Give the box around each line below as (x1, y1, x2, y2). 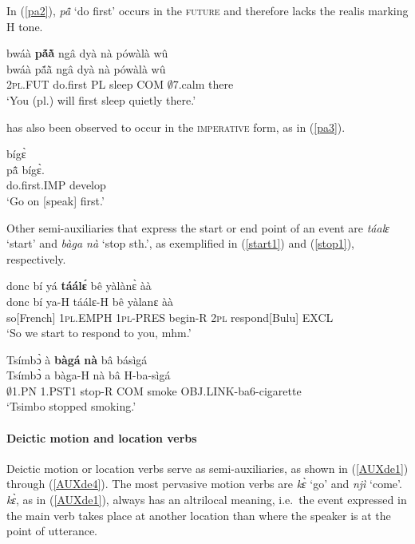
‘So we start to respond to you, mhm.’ (6, 324, 192, 341)
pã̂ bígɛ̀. (6, 161, 45, 177)
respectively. (6, 250, 66, 267)
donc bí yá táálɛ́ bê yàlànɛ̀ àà (6, 277, 152, 294)
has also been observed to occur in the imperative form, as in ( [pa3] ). (6, 118, 346, 135)
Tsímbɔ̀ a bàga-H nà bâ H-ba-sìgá (6, 367, 171, 383)
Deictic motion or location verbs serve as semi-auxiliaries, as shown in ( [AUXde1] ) (6, 459, 409, 476)
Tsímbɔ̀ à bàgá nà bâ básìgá (6, 351, 148, 367)
